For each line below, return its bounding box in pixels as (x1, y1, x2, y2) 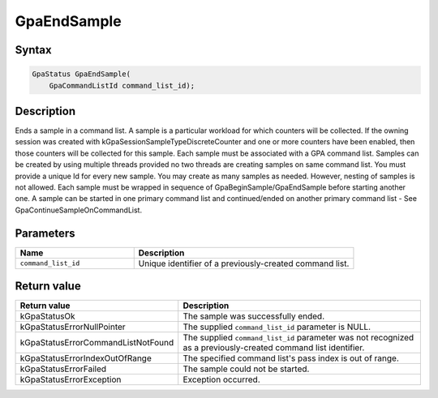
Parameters (15, 226, 75, 240)
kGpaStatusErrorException (19, 374, 122, 385)
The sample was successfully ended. (182, 310, 324, 322)
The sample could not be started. (182, 363, 310, 374)
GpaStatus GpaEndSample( (32, 70, 131, 79)
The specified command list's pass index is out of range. (182, 353, 399, 364)
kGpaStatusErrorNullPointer (19, 321, 126, 332)
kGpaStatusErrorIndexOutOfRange (19, 353, 152, 364)
